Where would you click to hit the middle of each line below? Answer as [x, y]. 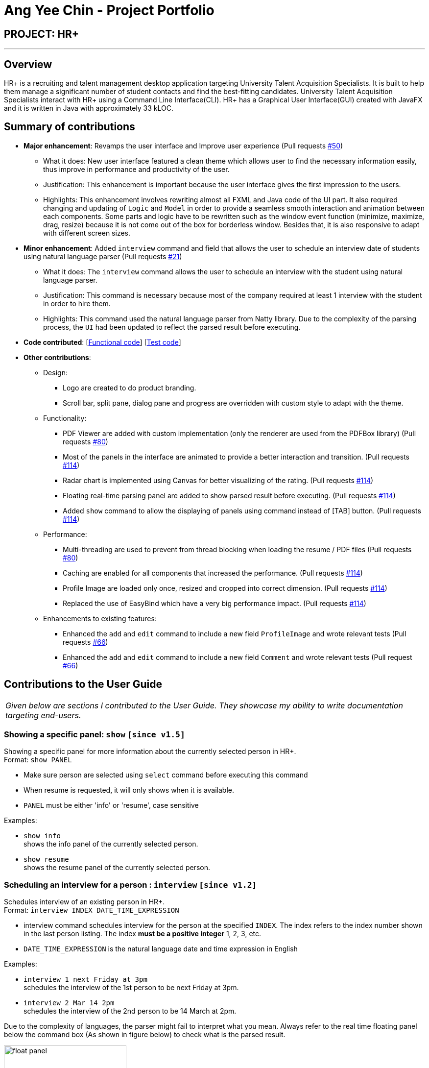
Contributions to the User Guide [83, 684]
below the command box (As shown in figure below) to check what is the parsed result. [145, 1035]
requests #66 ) [85, 642]
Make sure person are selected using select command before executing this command [166, 775]
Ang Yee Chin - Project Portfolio [109, 10]
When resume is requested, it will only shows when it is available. [129, 790]
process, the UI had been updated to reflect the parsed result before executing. [172, 327]
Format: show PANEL [38, 760]
